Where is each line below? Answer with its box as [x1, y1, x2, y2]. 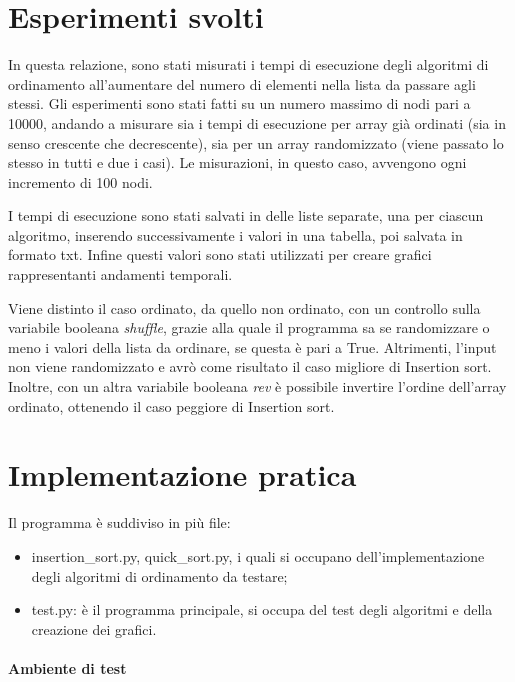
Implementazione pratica [8, 454, 357, 495]
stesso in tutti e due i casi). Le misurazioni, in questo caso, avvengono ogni [8, 152, 467, 173]
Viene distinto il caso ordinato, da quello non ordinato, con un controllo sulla [8, 297, 481, 318]
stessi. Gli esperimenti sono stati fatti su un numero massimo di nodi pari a [8, 93, 471, 114]
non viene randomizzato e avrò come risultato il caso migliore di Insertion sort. [8, 356, 492, 377]
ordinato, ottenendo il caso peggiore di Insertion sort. [8, 395, 335, 416]
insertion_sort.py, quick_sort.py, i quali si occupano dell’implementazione [31, 545, 485, 566]
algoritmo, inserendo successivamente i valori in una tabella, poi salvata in [8, 224, 463, 245]
